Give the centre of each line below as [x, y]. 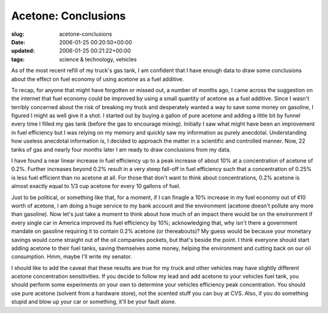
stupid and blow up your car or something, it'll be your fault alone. [94, 302]
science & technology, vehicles [98, 59]
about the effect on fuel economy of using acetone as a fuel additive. [98, 79]
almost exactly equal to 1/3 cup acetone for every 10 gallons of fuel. [96, 186]
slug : [18, 34]
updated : [23, 51]
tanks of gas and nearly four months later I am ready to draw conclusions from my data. [121, 149]
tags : [18, 59]
